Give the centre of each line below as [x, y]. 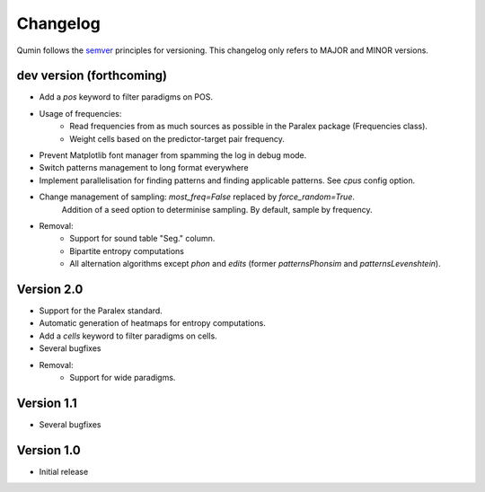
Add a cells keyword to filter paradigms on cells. [128, 336]
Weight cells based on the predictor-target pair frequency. [177, 138]
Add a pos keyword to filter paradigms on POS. [126, 97]
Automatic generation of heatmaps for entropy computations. [153, 323]
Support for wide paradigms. [123, 378]
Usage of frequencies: [80, 113]
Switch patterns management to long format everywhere [144, 168]
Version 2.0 [50, 289]
